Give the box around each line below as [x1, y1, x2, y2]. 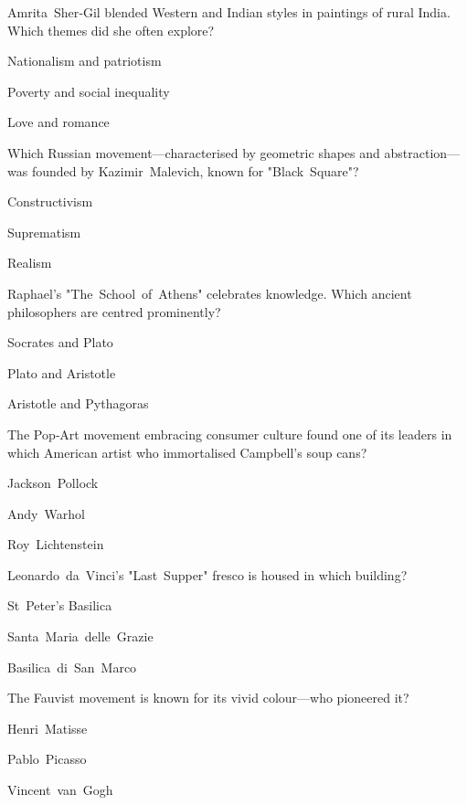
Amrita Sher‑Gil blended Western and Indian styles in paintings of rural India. [7, 3, 451, 21]
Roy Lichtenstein [7, 535, 104, 554]
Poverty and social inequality [7, 81, 170, 101]
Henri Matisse [7, 718, 88, 737]
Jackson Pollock [7, 473, 99, 493]
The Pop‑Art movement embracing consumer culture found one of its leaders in [7, 424, 452, 443]
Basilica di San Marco [7, 657, 137, 676]
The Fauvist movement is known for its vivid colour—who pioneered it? [7, 688, 409, 707]
